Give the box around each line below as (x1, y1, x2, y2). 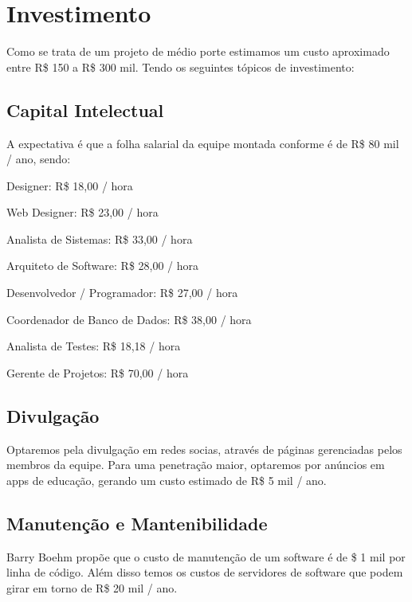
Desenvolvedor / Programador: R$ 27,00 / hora (6, 284, 238, 301)
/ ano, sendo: (6, 150, 71, 167)
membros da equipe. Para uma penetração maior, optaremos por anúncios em (6, 456, 385, 473)
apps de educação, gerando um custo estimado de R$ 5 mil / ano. (6, 471, 327, 488)
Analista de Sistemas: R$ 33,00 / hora (6, 230, 193, 247)
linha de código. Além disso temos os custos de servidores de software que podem (6, 564, 403, 580)
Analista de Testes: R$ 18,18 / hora (6, 338, 181, 354)
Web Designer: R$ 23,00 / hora (6, 204, 159, 221)
